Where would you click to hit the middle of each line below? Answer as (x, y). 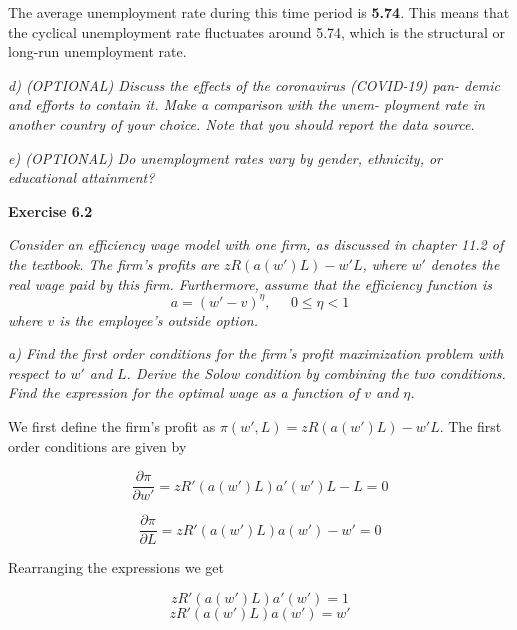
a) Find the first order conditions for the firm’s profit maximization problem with (256, 353)
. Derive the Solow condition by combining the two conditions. (316, 372)
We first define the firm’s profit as (112, 426)
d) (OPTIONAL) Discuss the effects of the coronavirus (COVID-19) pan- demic (254, 84)
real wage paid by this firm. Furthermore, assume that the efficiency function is (250, 283)
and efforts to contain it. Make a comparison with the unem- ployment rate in (246, 104)
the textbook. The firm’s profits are (113, 263)
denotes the (465, 263)
